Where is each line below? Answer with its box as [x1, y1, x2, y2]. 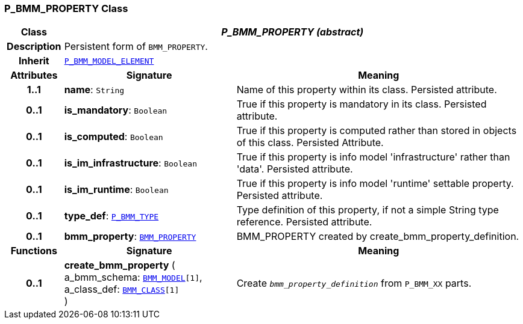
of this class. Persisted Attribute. [236, 136, 384, 149]
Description [7, 40, 61, 53]
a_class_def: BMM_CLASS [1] [64, 283, 180, 296]
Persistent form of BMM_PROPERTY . [64, 40, 208, 53]
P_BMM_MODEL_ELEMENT [64, 56, 154, 66]
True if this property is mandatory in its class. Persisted [236, 98, 487, 111]
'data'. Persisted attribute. [236, 163, 353, 176]
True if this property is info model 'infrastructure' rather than [236, 151, 510, 164]
